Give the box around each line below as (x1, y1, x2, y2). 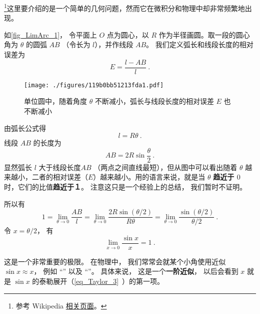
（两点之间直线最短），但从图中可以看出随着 (93, 162, 237, 172)
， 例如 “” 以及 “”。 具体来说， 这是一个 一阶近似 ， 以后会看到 (33, 266, 238, 276)
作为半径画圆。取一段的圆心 (158, 29, 250, 40)
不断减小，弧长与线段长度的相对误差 (94, 96, 214, 106)
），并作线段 (94, 39, 133, 50)
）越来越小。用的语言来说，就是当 (93, 172, 205, 182)
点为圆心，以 (106, 29, 149, 40)
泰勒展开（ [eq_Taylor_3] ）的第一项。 (39, 276, 164, 286)
